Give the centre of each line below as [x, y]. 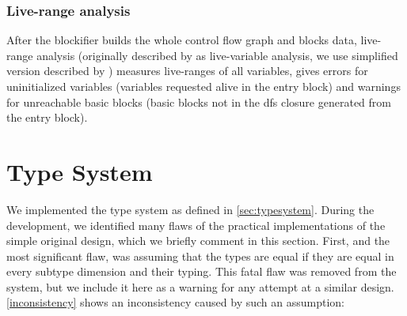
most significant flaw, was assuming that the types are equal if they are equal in [200, 256]
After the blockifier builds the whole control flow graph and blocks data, [182, 40]
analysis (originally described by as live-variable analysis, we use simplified [217, 55]
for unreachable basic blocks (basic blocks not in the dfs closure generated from [199, 102]
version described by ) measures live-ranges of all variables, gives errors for [187, 71]
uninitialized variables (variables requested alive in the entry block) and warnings [203, 86]
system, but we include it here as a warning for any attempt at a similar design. [200, 286]
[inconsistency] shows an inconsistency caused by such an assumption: [175, 302]
